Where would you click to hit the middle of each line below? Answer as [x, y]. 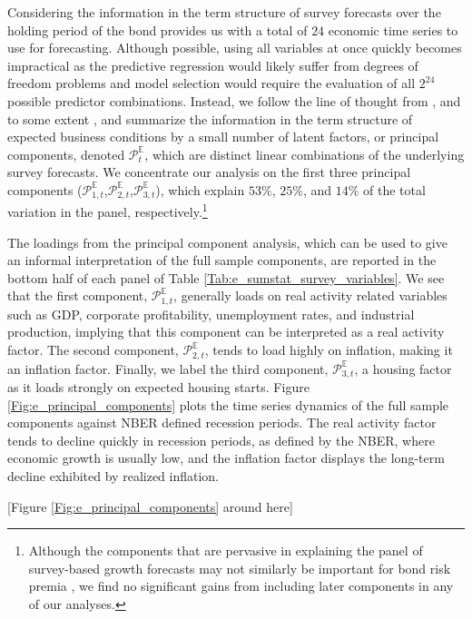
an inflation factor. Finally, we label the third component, [168, 368]
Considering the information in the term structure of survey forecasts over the [224, 12]
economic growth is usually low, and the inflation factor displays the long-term [226, 458]
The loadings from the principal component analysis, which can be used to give [227, 242]
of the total [394, 189]
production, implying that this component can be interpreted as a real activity [226, 332]
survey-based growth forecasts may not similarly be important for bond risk [240, 568]
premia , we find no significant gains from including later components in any [241, 586]
